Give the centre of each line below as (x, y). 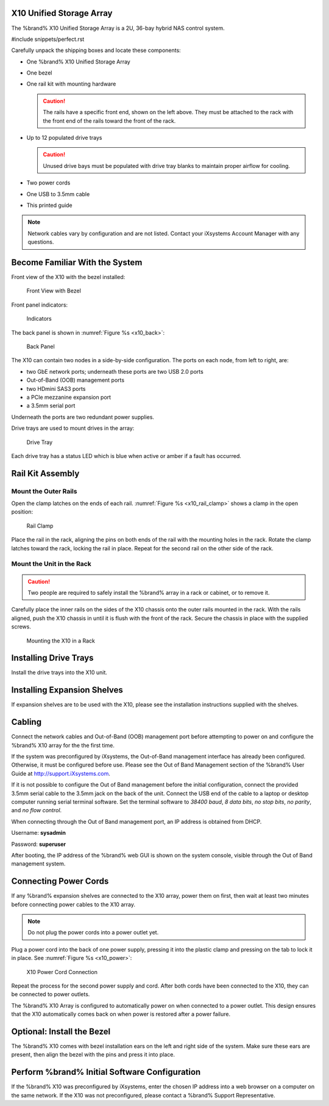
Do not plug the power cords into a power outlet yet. (93, 933)
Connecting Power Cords (60, 882)
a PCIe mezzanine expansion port (69, 397)
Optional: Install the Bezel (61, 1031)
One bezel (39, 73)
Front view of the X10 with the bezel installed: (68, 277)
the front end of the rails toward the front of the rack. (109, 121)
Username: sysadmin (39, 833)
